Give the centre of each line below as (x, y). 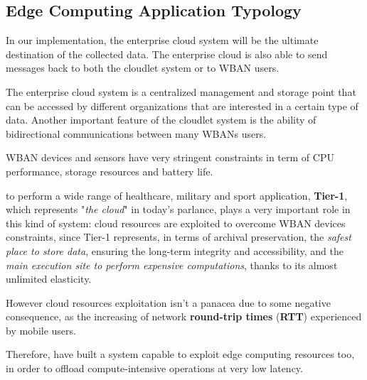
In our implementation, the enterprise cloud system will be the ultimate (162, 40)
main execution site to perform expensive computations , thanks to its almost (172, 265)
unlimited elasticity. (49, 279)
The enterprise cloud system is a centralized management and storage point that (181, 91)
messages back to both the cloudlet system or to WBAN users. (143, 68)
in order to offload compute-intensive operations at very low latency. (154, 368)
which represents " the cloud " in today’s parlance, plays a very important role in (178, 209)
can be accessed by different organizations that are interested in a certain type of (182, 105)
